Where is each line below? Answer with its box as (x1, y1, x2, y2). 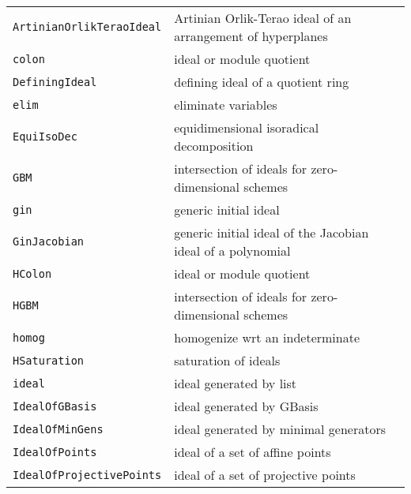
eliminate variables (174, 95, 277, 114)
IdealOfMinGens (13, 422, 104, 436)
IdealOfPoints (13, 445, 97, 458)
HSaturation (13, 354, 85, 367)
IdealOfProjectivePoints (13, 468, 162, 481)
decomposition (174, 137, 254, 155)
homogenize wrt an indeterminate (174, 328, 360, 346)
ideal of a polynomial (174, 241, 291, 260)
